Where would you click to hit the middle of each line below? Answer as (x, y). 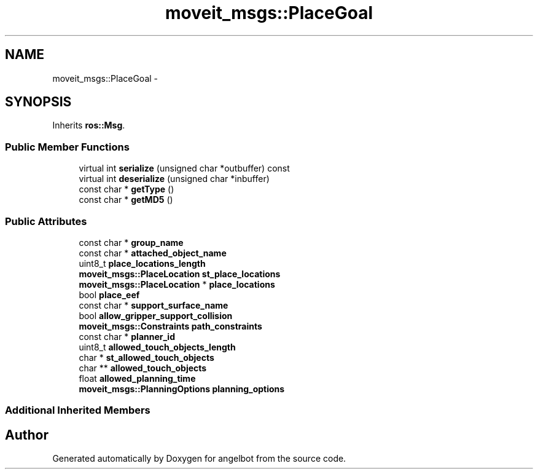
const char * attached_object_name (153, 253)
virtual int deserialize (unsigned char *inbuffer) (174, 179)
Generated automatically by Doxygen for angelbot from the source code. (199, 459)
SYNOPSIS (38, 102)
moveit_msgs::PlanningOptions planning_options (182, 389)
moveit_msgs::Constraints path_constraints (170, 326)
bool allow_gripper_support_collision (156, 315)
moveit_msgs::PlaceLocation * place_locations (177, 284)
